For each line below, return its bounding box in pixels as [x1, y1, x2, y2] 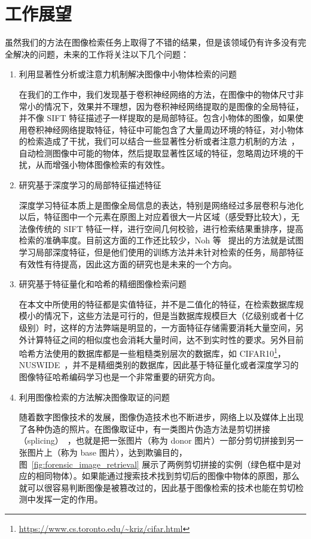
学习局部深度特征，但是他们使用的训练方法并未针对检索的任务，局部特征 [19, 246, 304, 258]
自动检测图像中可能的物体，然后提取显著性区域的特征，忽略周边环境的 [19, 146, 295, 159]
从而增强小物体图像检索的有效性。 [35, 158, 170, 171]
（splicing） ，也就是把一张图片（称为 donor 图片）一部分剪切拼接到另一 [19, 434, 304, 447]
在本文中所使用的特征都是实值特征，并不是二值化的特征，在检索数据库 [19, 297, 295, 310]
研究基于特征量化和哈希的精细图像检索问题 [19, 278, 187, 290]
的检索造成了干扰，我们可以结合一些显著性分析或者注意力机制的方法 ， [19, 135, 300, 147]
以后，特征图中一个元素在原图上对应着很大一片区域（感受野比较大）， [19, 210, 291, 223]
